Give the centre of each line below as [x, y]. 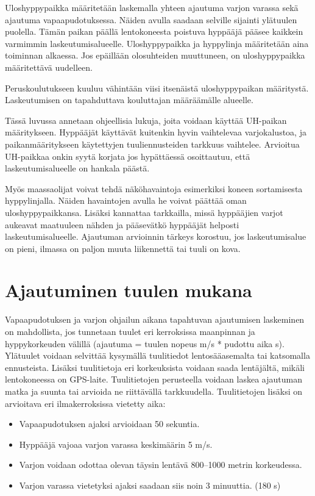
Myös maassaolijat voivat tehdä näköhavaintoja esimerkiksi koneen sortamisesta [154, 188]
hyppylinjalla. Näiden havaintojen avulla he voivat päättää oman [126, 200]
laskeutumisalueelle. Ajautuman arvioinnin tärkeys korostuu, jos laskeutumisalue [156, 236]
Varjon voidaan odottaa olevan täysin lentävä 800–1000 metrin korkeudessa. [161, 465]
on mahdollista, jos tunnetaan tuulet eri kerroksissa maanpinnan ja [130, 331]
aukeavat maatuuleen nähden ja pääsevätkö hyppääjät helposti [122, 224]
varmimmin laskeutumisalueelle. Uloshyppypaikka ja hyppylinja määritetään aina [157, 43]
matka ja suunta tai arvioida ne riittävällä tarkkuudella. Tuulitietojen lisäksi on [154, 391]
